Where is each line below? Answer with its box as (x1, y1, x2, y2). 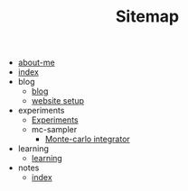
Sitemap (115, 6, 180, 27)
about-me (17, 57, 56, 68)
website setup (31, 95, 84, 106)
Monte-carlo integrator (44, 133, 131, 145)
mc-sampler (31, 124, 78, 135)
